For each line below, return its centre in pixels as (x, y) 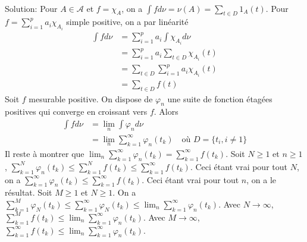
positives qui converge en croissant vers (76, 111)
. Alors (166, 111)
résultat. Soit (29, 192)
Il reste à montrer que (45, 153)
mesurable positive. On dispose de (91, 98)
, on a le (261, 179)
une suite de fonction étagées (220, 98)
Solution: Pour (31, 8)
